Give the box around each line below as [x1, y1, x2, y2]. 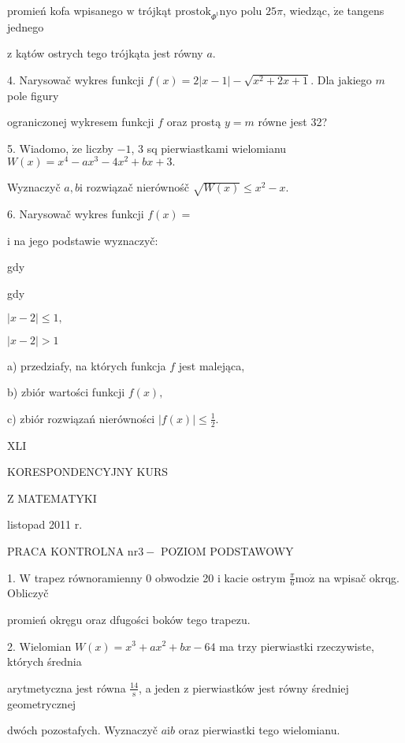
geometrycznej [7, 695, 76, 711]
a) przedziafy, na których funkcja [7, 357, 166, 373]
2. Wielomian [7, 637, 72, 654]
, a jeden [139, 679, 180, 696]
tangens [347, 2, 385, 18]
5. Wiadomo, [7, 139, 69, 156]
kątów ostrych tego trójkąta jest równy [15, 45, 203, 61]
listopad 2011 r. [7, 516, 83, 533]
